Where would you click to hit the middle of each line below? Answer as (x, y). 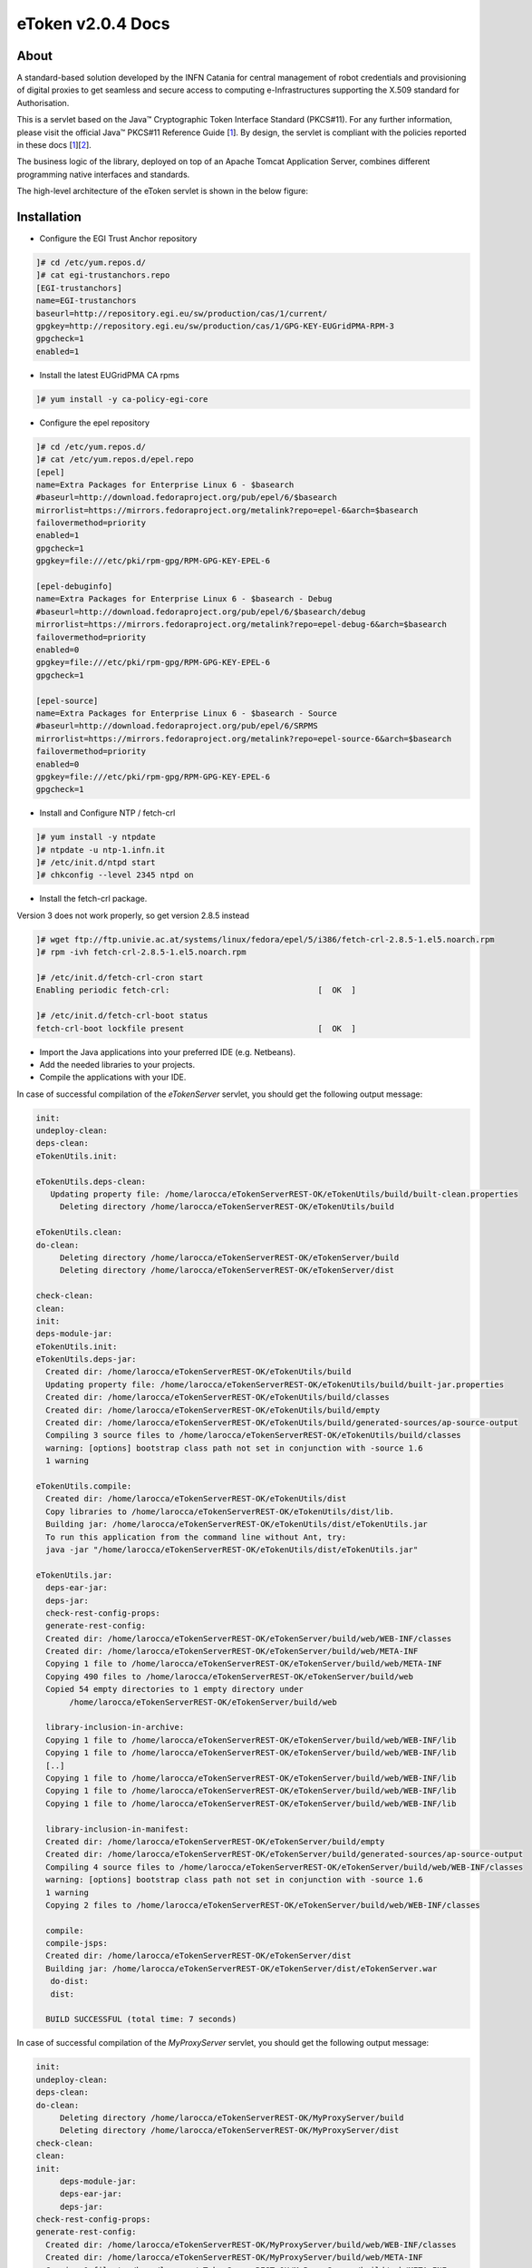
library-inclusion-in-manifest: (117, 1829)
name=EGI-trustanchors (86, 301)
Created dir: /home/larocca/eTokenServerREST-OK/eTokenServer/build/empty (215, 1841)
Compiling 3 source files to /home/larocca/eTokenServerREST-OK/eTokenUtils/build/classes (253, 1435)
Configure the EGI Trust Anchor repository (118, 239)
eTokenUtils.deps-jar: (86, 1359)
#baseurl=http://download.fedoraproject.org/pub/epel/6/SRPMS (177, 726)
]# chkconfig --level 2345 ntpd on (115, 875)
